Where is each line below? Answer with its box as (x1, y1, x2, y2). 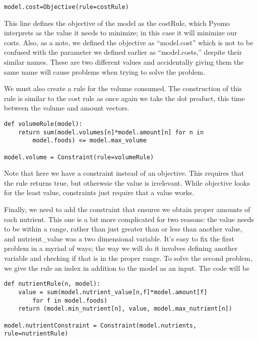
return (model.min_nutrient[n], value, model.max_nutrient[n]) (18, 305, 233, 313)
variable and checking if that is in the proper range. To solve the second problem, (4, 253, 253, 263)
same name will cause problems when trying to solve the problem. (4, 66, 205, 77)
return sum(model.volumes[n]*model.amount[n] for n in (18, 128, 204, 136)
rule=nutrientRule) (4, 330, 68, 338)
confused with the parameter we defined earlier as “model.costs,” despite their (4, 47, 242, 57)
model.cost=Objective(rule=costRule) (4, 3, 129, 10)
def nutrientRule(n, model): (4, 280, 101, 288)
